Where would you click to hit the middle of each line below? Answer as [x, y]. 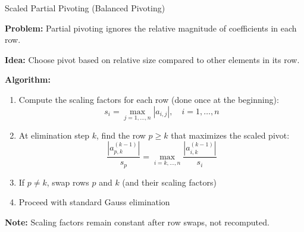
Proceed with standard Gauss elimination [94, 202]
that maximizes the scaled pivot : [230, 135]
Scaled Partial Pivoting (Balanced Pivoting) [85, 8]
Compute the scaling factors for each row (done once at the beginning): [149, 99]
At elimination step [54, 135]
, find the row [121, 135]
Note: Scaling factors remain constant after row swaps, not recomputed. [137, 222]
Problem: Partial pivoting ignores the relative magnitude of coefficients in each [151, 28]
